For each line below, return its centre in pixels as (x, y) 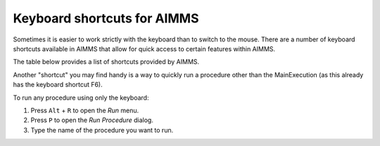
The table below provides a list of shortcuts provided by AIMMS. (106, 62)
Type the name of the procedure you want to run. (102, 130)
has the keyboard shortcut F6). (58, 85)
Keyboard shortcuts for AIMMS (106, 18)
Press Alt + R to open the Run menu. (85, 110)
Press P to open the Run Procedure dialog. (92, 120)
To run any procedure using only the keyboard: (81, 98)
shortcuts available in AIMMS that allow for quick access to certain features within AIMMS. (144, 48)
